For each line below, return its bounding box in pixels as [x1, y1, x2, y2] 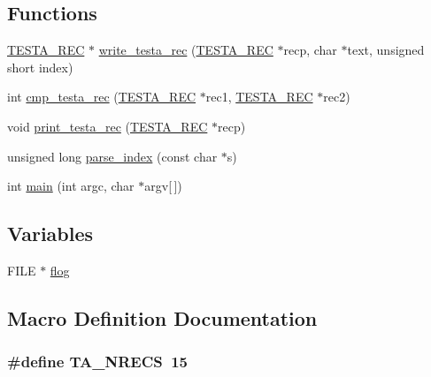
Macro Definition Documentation [7, 304, 318, 331]
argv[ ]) [144, 177, 182, 195]
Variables [7, 220, 94, 247]
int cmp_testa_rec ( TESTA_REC [7, 87, 196, 106]
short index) [7, 57, 73, 76]
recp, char [283, 41, 337, 59]
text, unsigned [347, 41, 425, 59]
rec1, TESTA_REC [205, 87, 313, 106]
